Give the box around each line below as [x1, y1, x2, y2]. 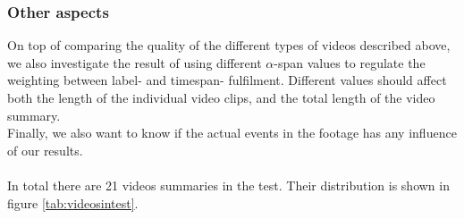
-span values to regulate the [274, 53, 426, 72]
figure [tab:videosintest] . [7, 193, 139, 212]
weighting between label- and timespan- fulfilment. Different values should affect [7, 71, 447, 89]
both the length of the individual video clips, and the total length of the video [7, 88, 435, 106]
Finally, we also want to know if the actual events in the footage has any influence [7, 123, 457, 142]
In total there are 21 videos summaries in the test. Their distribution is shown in [7, 175, 450, 194]
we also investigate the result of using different [7, 53, 262, 72]
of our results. [7, 140, 83, 159]
